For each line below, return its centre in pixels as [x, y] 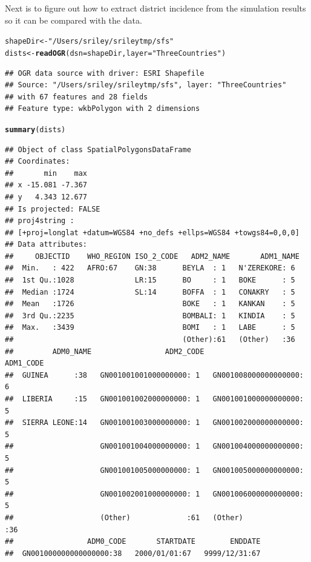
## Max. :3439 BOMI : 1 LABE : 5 [150, 328]
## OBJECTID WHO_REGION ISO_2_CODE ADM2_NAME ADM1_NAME [152, 256]
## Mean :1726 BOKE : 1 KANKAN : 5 [150, 304]
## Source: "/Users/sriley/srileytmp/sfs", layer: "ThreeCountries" [146, 85]
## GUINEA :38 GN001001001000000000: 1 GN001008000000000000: [154, 375]
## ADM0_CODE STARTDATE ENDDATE [133, 542]
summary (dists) [35, 129]
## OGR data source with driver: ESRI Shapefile [105, 73]
